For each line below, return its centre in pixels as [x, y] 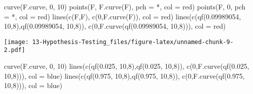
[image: [17, 42]
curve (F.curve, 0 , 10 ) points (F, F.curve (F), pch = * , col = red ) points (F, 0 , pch [125, 6]
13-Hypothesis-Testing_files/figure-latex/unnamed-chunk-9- [133, 42]
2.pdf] [15, 50]
